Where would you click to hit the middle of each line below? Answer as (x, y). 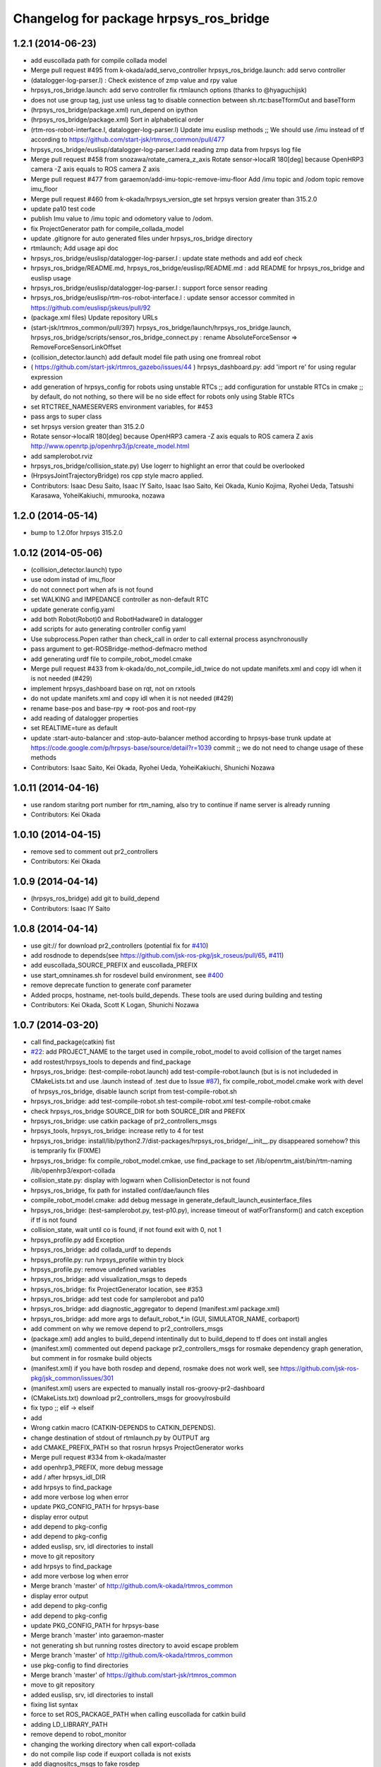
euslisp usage (51, 278)
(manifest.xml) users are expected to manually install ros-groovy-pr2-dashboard (147, 1388)
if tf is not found (54, 1220)
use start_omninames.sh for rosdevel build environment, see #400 (127, 975)
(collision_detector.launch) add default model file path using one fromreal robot (146, 357)
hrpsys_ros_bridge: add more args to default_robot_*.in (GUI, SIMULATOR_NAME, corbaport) (165, 1319)
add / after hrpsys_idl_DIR (68, 1477)
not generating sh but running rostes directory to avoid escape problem (135, 1645)
